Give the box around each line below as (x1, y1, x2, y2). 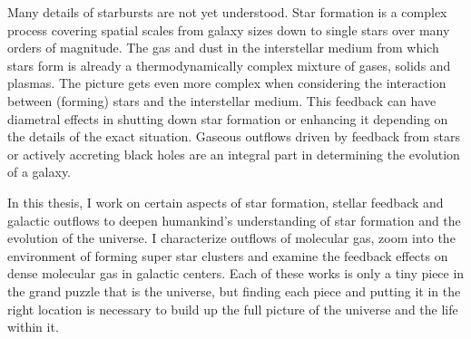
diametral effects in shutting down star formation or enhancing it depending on (7, 109, 448, 128)
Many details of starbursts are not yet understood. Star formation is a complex (7, 3, 447, 21)
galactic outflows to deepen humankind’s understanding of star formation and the (7, 210, 461, 229)
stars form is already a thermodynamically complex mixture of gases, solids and (7, 55, 451, 74)
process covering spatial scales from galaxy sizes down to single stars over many (7, 20, 450, 39)
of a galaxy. (7, 162, 72, 181)
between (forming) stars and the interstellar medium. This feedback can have (7, 91, 437, 110)
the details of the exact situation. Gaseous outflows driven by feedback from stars (7, 127, 460, 146)
